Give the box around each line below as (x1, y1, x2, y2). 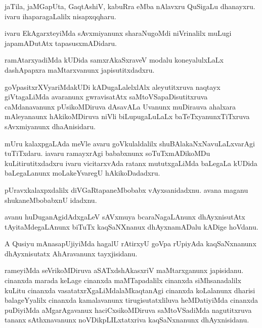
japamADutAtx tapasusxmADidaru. (5, 37, 117, 48)
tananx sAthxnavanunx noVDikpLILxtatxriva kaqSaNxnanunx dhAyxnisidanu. (5, 314, 249, 325)
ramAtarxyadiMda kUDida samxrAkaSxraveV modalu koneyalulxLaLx (5, 54, 224, 65)
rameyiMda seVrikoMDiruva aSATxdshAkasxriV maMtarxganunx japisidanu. (5, 265, 244, 276)
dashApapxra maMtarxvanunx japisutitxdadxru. (5, 64, 155, 75)
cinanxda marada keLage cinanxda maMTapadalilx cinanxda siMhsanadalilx (5, 275, 241, 286)
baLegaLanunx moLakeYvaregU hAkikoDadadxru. (5, 168, 160, 178)
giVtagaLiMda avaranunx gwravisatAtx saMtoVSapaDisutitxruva (5, 91, 208, 102)
